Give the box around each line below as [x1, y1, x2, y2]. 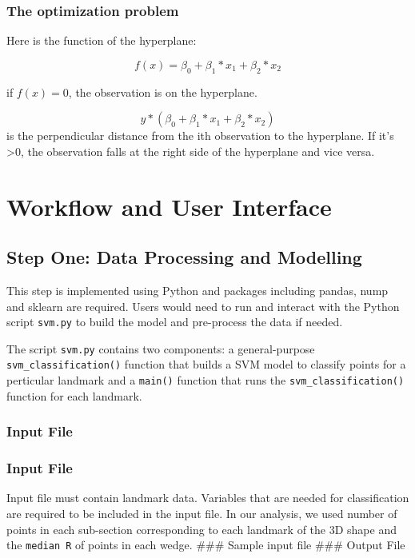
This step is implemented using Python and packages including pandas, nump [6, 281, 389, 298]
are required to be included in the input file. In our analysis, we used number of [6, 505, 397, 522]
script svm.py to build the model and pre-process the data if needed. [6, 313, 343, 330]
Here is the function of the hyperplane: [6, 32, 197, 49]
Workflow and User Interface [6, 189, 332, 222]
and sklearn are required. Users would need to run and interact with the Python [6, 297, 400, 314]
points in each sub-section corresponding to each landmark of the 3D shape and [6, 520, 397, 537]
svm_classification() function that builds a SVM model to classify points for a [6, 356, 406, 373]
